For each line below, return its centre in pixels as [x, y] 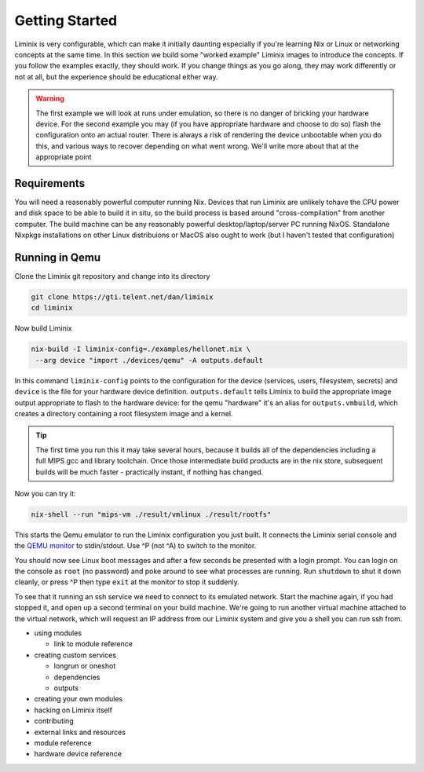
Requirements [50, 183]
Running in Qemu [58, 257]
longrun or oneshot [85, 666]
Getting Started [66, 20]
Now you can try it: [45, 493]
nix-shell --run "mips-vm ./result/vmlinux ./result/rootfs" [151, 514]
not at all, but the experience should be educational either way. [116, 77]
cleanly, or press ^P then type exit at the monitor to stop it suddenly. [127, 582]
